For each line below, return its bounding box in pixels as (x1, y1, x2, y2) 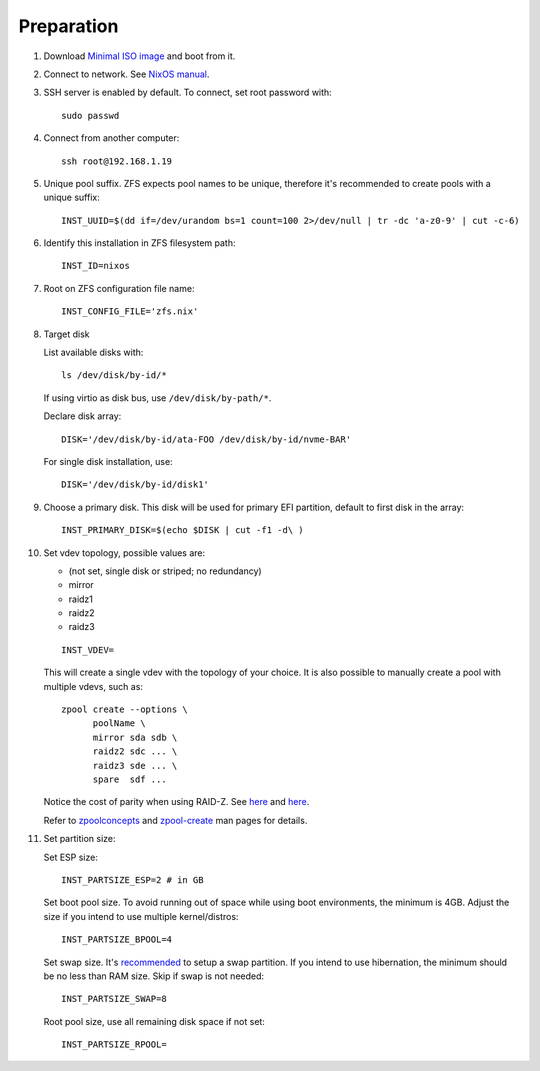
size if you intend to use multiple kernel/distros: (43, 910, 239, 922)
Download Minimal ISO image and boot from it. (43, 50, 236, 62)
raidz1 (68, 593, 94, 605)
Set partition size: (43, 833, 116, 845)
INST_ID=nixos (61, 260, 130, 272)
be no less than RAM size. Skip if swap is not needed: (43, 970, 265, 982)
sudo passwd (61, 110, 120, 121)
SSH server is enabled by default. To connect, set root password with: (43, 86, 332, 99)
